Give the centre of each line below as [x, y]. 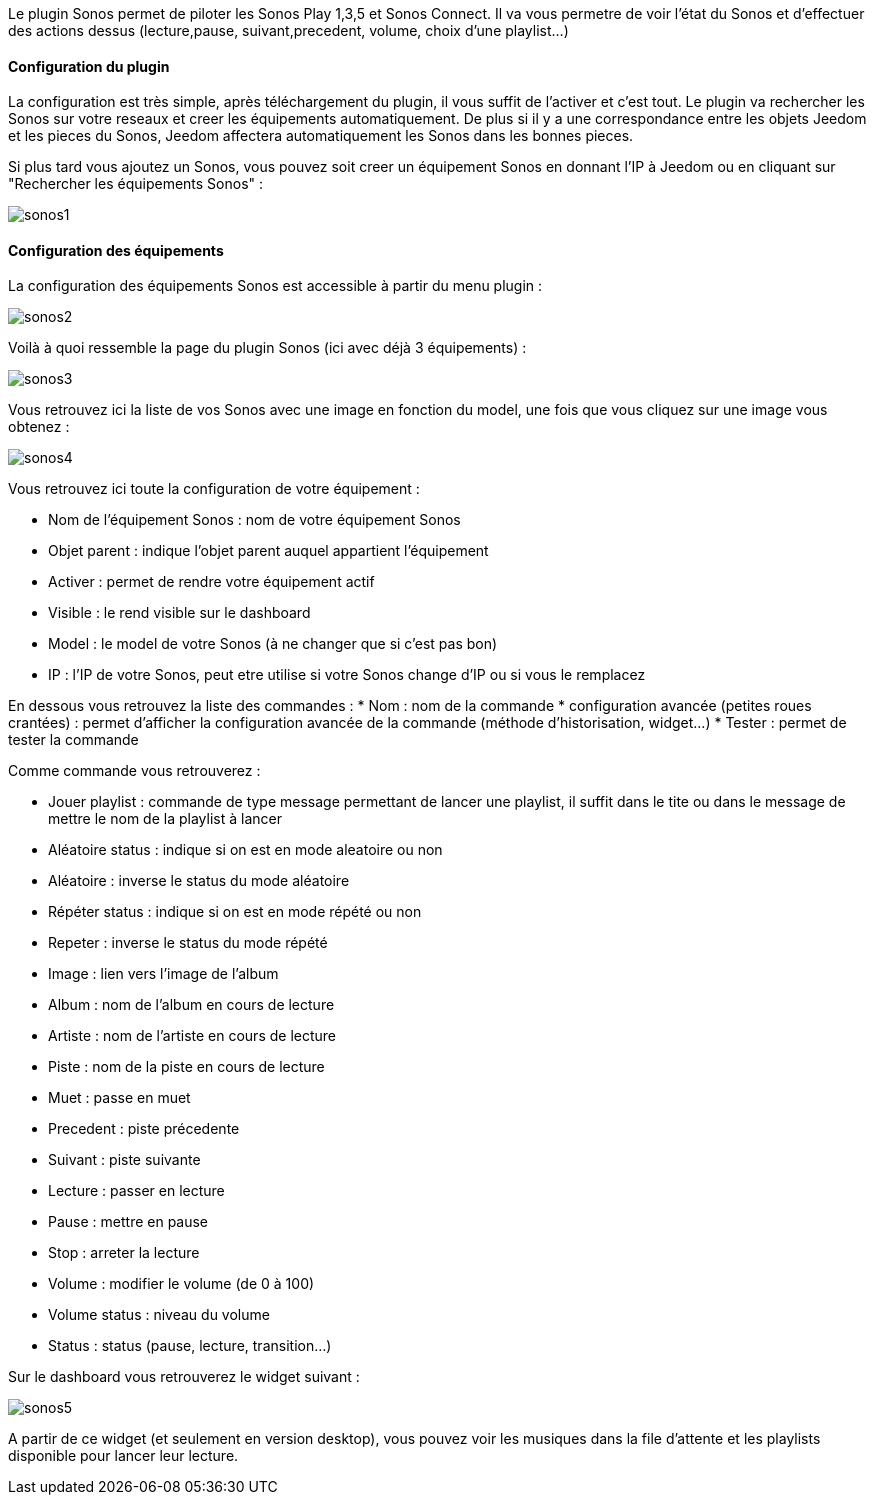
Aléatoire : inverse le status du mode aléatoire [199, 881]
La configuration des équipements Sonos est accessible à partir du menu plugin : [275, 286]
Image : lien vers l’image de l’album [163, 974]
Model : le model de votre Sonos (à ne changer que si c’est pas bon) [273, 644]
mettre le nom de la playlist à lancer [165, 819]
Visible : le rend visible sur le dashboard [179, 613]
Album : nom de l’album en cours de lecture [191, 1005]
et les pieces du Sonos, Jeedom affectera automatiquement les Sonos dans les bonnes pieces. [321, 136]
